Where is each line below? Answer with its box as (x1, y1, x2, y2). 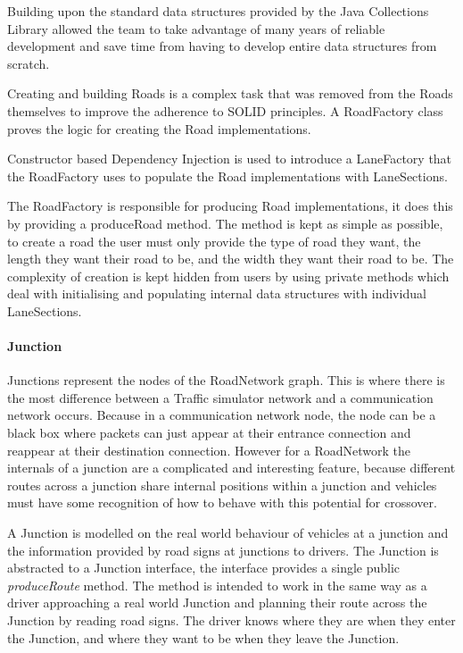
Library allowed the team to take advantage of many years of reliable (7, 19, 385, 38)
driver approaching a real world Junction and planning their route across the (7, 593, 427, 612)
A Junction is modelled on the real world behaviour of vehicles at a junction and (7, 523, 449, 542)
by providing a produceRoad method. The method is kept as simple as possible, (7, 213, 443, 232)
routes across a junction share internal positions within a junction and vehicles (7, 475, 437, 494)
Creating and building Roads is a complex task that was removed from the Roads (7, 84, 453, 103)
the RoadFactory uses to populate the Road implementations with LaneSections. (7, 166, 448, 185)
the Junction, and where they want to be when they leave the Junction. (7, 628, 400, 647)
